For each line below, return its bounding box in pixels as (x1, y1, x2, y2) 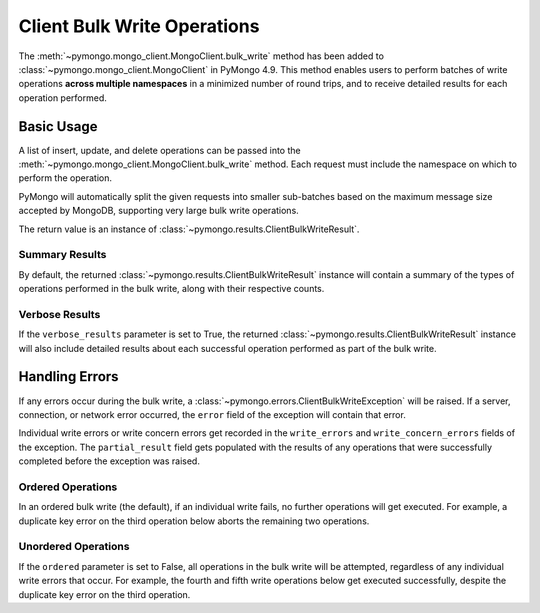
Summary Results (18, 248, 107, 262)
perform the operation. (18, 172, 112, 184)
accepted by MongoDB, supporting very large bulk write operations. (18, 205, 299, 217)
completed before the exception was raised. (18, 455, 200, 467)
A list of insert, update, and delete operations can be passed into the (18, 144, 301, 156)
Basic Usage (18, 118, 98, 135)
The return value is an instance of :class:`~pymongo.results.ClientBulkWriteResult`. (18, 223, 360, 235)
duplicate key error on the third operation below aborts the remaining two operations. (18, 515, 370, 527)
